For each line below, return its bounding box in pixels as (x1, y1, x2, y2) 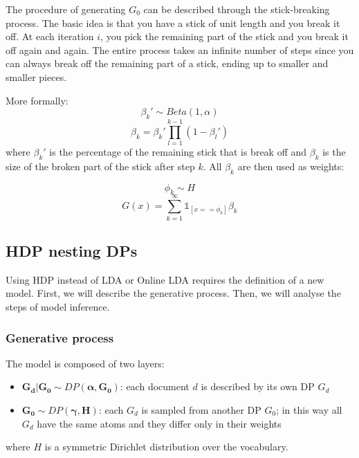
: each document (120, 379, 190, 394)
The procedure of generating (6, 2, 126, 16)
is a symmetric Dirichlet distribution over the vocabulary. (44, 439, 288, 454)
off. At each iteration (6, 29, 94, 44)
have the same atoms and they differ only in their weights (37, 416, 282, 430)
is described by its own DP (201, 379, 315, 394)
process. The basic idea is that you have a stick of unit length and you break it (6, 15, 340, 30)
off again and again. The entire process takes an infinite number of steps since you (6, 42, 354, 57)
